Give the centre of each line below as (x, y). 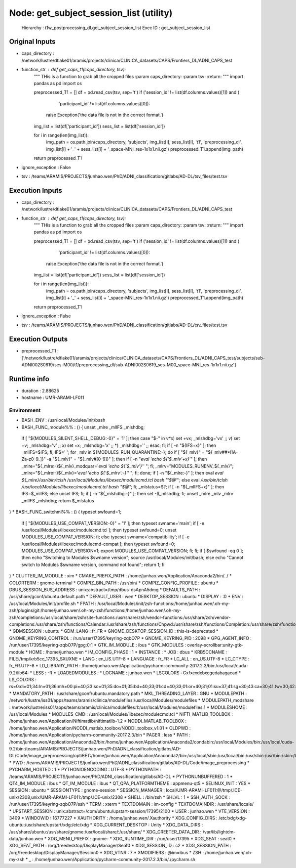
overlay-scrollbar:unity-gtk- (215, 645)
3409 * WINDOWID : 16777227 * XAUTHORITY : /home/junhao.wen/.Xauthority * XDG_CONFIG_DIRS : (113, 818)
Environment (25, 410)
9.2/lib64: (19, 673)
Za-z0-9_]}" (34, 459)
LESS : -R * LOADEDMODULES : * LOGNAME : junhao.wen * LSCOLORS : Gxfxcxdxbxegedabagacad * (137, 673)
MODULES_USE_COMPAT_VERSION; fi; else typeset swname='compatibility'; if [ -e (106, 537)
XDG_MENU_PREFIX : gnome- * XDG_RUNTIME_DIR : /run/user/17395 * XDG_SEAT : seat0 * (142, 839)
